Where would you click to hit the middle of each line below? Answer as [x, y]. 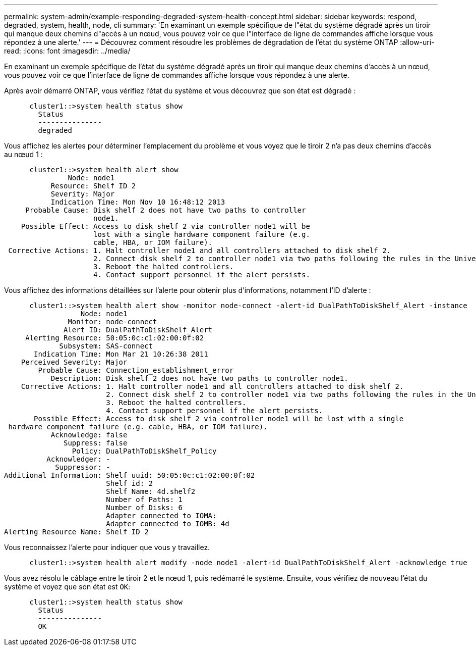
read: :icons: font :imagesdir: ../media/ [67, 51]
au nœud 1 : [23, 154]
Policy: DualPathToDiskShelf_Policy [144, 451]
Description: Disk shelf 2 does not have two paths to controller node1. [199, 378]
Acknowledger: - [78, 459]
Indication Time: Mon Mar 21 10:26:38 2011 [121, 354]
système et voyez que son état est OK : [67, 587]
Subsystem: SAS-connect [106, 346]
